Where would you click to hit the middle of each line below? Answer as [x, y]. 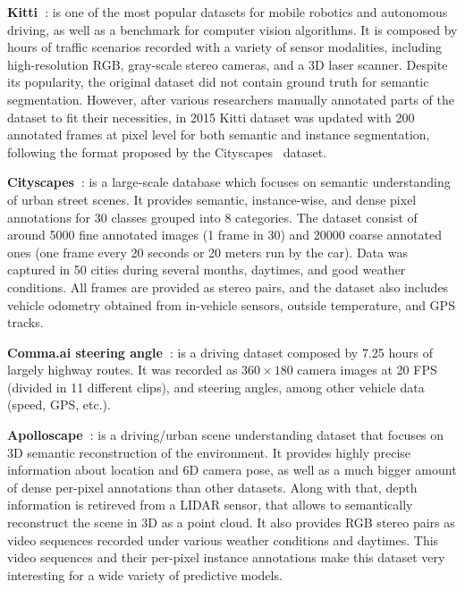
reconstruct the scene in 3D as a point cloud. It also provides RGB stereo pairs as [231, 523]
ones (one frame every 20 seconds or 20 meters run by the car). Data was [207, 252]
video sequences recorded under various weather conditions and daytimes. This [223, 539]
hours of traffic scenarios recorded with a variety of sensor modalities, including [225, 47]
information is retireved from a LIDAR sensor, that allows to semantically [210, 505]
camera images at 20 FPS [367, 370]
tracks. [25, 322]
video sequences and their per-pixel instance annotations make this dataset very [226, 557]
